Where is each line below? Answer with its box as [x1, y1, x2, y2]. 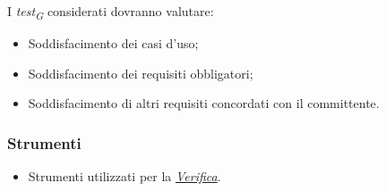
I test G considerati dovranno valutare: [7, 2, 214, 22]
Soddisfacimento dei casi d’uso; [28, 34, 199, 53]
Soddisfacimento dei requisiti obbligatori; [28, 63, 253, 82]
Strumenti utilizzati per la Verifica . [28, 167, 221, 186]
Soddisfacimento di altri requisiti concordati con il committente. [28, 94, 380, 112]
